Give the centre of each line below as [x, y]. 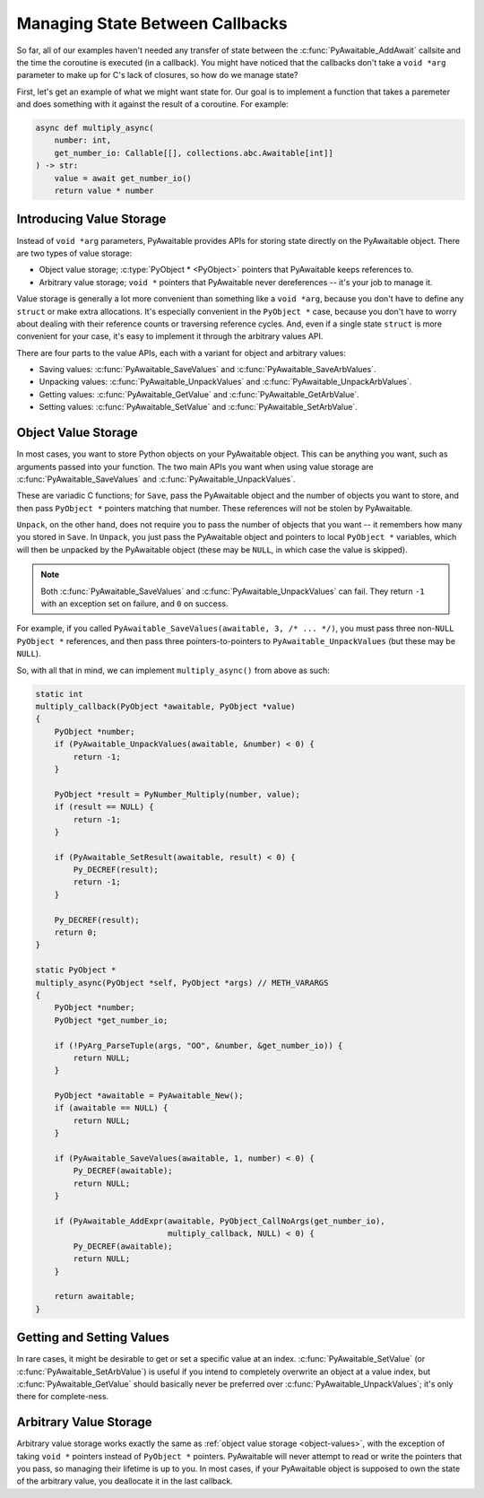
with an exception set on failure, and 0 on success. [134, 604]
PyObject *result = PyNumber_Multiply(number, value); [177, 794]
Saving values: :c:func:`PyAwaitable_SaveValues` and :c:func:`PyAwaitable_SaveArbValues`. [207, 370]
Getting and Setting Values [93, 1338]
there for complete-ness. [63, 1397]
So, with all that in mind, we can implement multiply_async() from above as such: [173, 670]
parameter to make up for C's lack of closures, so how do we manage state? [157, 75]
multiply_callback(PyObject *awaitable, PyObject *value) [165, 706]
